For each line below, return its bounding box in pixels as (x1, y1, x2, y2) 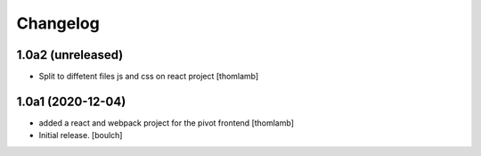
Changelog (16, 13, 100, 33)
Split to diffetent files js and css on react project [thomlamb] (38, 71, 259, 82)
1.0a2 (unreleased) (16, 47, 124, 62)
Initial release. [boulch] (38, 130, 123, 141)
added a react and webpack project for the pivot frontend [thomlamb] (38, 117, 294, 128)
